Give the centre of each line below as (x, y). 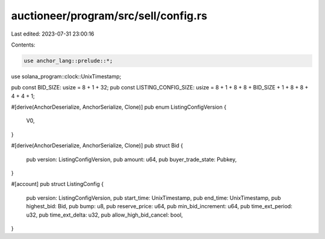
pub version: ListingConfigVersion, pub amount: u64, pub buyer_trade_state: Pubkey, (132, 159)
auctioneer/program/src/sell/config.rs (109, 16)
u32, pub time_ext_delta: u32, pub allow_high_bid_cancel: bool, (104, 215)
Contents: (23, 45)
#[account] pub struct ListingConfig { (57, 184)
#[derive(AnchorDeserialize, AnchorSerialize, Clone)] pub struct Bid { (97, 145)
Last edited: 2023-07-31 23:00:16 (53, 34)
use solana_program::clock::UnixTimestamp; (66, 76)
